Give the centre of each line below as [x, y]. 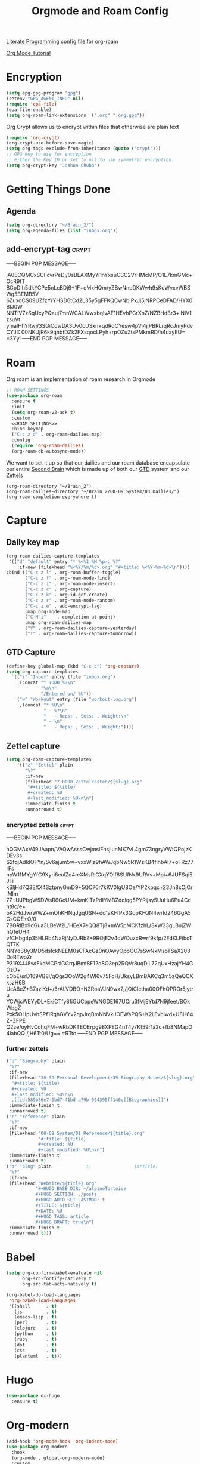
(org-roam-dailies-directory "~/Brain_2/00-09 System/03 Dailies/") [93, 491]
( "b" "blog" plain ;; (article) [82, 1166]
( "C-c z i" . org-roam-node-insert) [70, 584]
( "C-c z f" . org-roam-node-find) [68, 578]
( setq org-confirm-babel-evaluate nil [54, 1273]
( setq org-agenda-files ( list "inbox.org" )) [62, 230]
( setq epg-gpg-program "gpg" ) [44, 93]
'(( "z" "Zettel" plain [45, 765]
